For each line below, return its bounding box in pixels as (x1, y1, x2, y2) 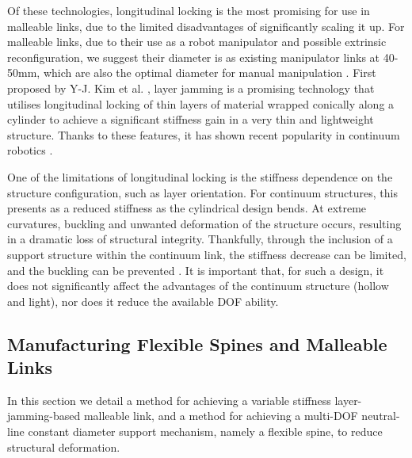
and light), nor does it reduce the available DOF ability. (7, 292, 279, 309)
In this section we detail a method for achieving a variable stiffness (7, 391, 331, 408)
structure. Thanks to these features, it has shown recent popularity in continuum (7, 126, 400, 143)
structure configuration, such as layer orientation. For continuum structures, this (7, 184, 398, 200)
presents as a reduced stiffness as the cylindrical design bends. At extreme (7, 200, 367, 216)
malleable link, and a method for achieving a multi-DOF (83, 407, 358, 424)
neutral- (361, 407, 400, 424)
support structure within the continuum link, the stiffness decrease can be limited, (7, 246, 406, 262)
